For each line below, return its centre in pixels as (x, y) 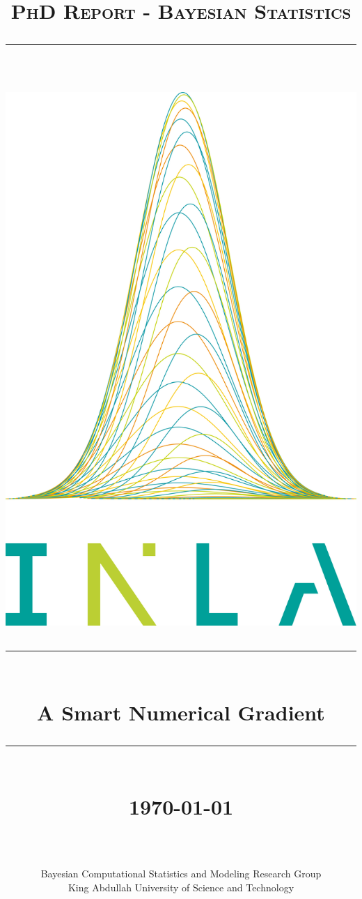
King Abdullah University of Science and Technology (181, 887)
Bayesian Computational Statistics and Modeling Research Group (181, 874)
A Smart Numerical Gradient (181, 712)
